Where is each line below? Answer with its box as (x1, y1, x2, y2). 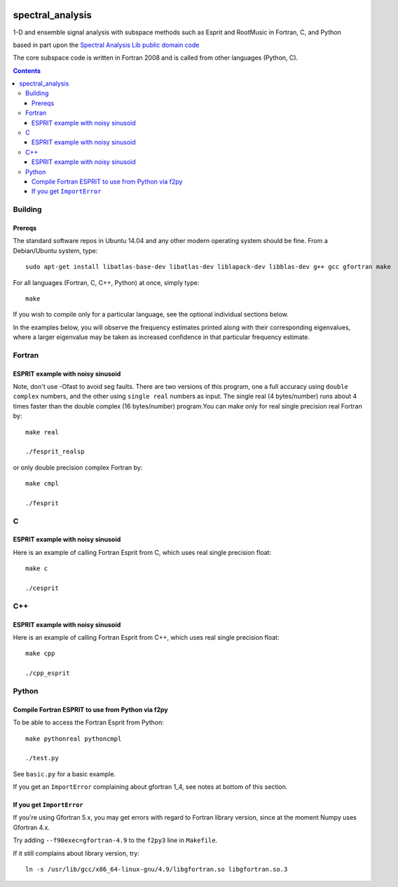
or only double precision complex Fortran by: (13, 463, 143, 472)
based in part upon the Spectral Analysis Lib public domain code (13, 41, 200, 49)
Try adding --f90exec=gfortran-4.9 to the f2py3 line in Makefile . (13, 836, 218, 844)
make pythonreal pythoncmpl (25, 734, 122, 743)
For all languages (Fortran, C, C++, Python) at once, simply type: (13, 278, 200, 287)
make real (25, 428, 59, 436)
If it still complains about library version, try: (13, 848, 140, 858)
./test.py (25, 754, 59, 762)
